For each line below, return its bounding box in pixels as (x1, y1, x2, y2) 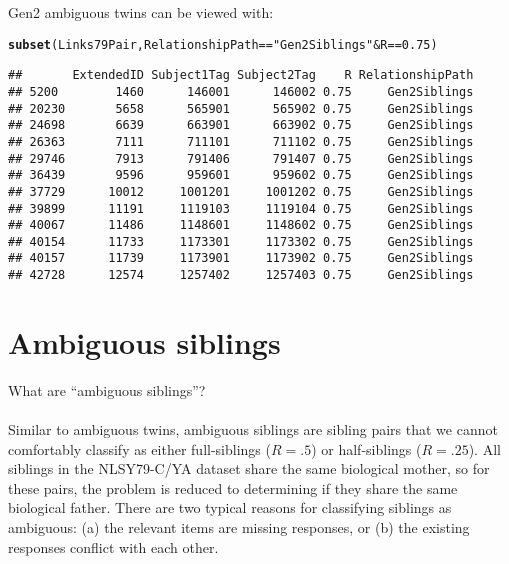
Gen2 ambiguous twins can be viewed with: (8, 2, 274, 22)
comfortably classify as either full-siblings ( (8, 438, 271, 459)
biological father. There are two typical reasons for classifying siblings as (8, 497, 452, 518)
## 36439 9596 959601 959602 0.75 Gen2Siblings (8, 168, 474, 183)
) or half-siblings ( (311, 438, 422, 459)
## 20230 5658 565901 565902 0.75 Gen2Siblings (8, 101, 474, 116)
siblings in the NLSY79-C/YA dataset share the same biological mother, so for (8, 458, 490, 479)
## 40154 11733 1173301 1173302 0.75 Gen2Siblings (8, 234, 474, 249)
